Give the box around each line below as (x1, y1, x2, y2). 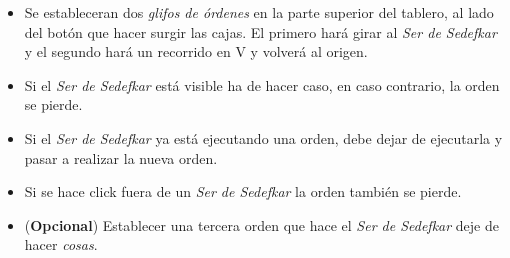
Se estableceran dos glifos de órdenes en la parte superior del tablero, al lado (24, 2, 494, 22)
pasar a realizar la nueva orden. (24, 147, 218, 168)
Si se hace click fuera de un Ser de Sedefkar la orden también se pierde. (24, 181, 462, 202)
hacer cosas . (24, 234, 98, 255)
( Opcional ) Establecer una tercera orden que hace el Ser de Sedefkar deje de (24, 214, 499, 235)
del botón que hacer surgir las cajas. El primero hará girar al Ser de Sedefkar (24, 21, 497, 42)
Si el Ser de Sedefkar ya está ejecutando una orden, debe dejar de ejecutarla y (24, 127, 503, 148)
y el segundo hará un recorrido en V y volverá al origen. (24, 41, 368, 62)
